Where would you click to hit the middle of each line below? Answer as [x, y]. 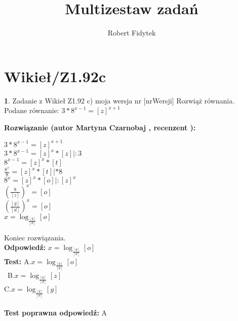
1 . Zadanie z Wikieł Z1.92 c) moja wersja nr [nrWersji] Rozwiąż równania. [120, 100]
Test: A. [18, 261]
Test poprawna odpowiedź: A [56, 313]
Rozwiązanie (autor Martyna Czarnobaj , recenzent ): [100, 127]
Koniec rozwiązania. [35, 237]
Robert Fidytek [132, 33]
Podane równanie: [32, 110]
